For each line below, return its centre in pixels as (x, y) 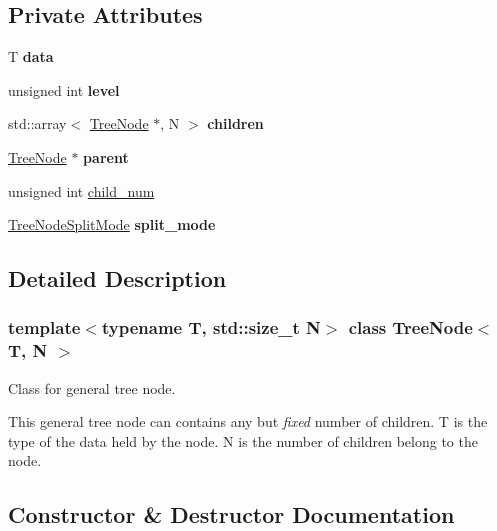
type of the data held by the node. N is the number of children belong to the (243, 440)
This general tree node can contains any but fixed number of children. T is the (248, 421)
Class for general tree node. (92, 387)
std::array (37, 123)
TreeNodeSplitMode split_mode (112, 224)
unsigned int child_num (81, 190)
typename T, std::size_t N (211, 327)
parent (106, 156)
